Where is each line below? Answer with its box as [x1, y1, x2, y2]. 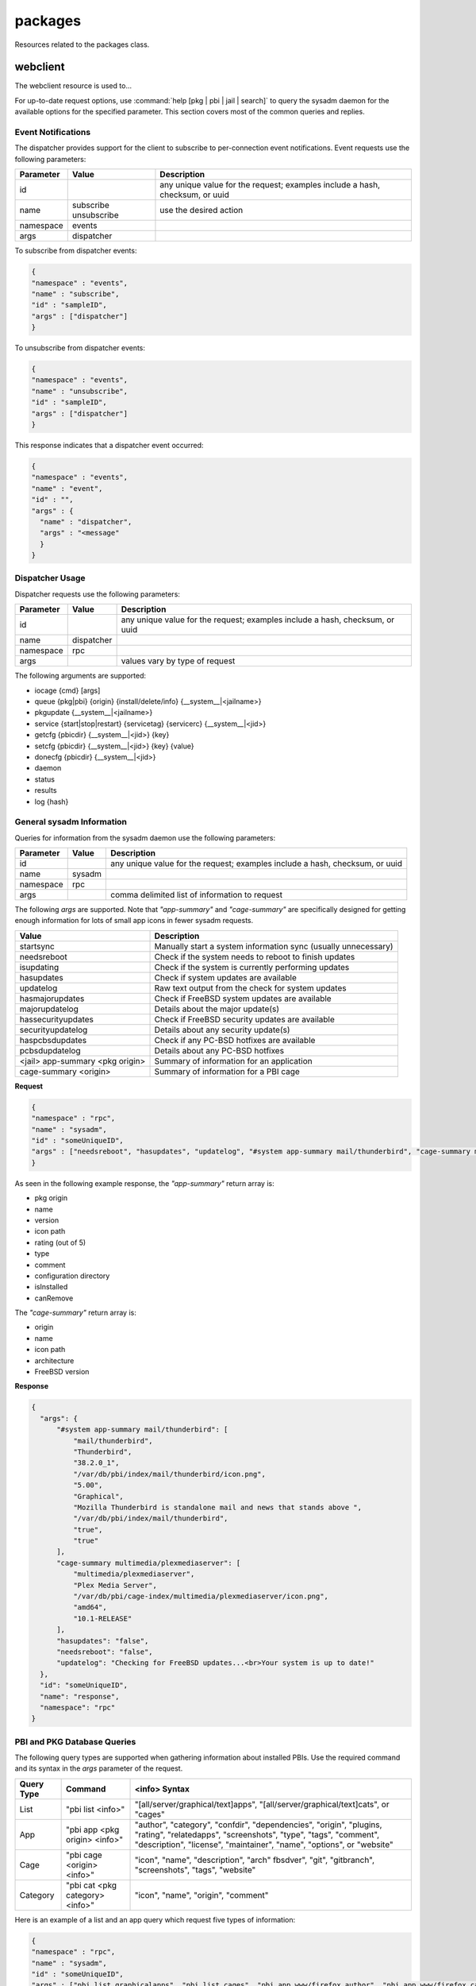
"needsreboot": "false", [56, 1647, 154, 1656]
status [34, 775, 56, 784]
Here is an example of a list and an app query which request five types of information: [14, 1915, 296, 1924]
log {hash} [34, 797, 69, 806]
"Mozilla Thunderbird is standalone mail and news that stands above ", [72, 1502, 363, 1512]
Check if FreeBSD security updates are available [154, 1014, 335, 1025]
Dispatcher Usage [14, 573, 86, 584]
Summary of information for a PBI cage [154, 1065, 301, 1076]
